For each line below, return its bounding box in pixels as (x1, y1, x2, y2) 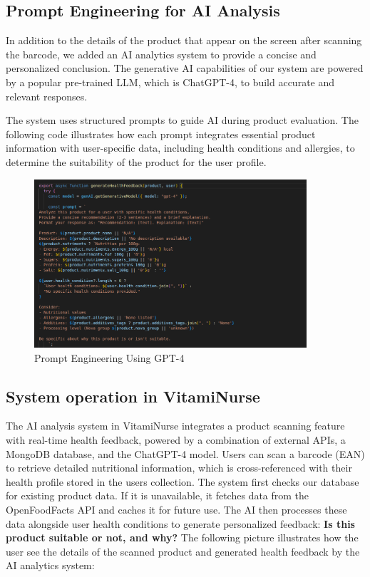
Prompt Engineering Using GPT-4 (34, 350, 185, 365)
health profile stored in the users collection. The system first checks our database (6, 474, 359, 489)
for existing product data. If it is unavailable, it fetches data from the (6, 488, 309, 503)
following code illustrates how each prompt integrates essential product (6, 126, 316, 141)
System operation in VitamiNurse (6, 385, 260, 407)
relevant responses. (6, 88, 88, 103)
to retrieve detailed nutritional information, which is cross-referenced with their (6, 460, 352, 475)
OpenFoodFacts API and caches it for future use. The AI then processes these (6, 502, 347, 517)
